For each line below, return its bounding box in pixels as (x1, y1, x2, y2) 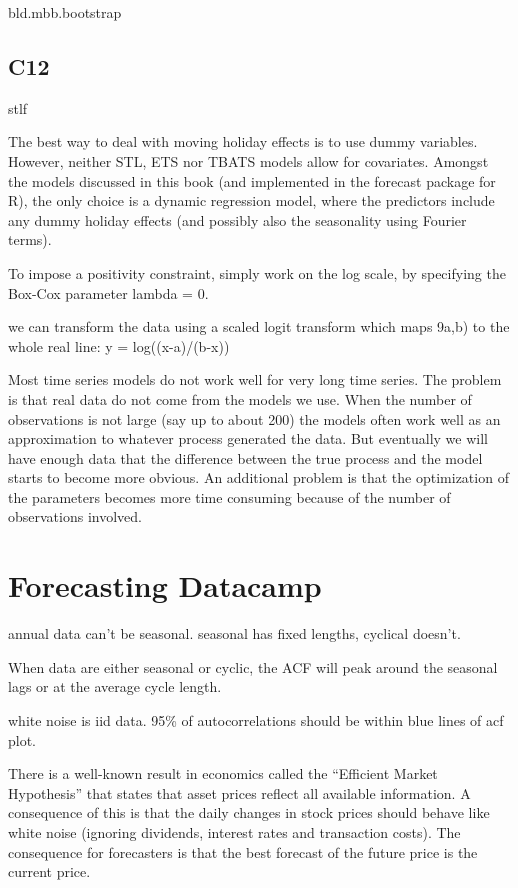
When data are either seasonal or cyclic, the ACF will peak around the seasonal (8, 656, 498, 677)
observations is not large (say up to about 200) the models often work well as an (8, 408, 501, 429)
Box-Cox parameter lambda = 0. (8, 282, 209, 303)
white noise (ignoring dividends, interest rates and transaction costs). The (8, 821, 461, 842)
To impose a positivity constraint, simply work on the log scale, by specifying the (8, 262, 506, 283)
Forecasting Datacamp (8, 565, 322, 606)
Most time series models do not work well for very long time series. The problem (8, 369, 502, 390)
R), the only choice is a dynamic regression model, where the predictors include (8, 190, 495, 211)
